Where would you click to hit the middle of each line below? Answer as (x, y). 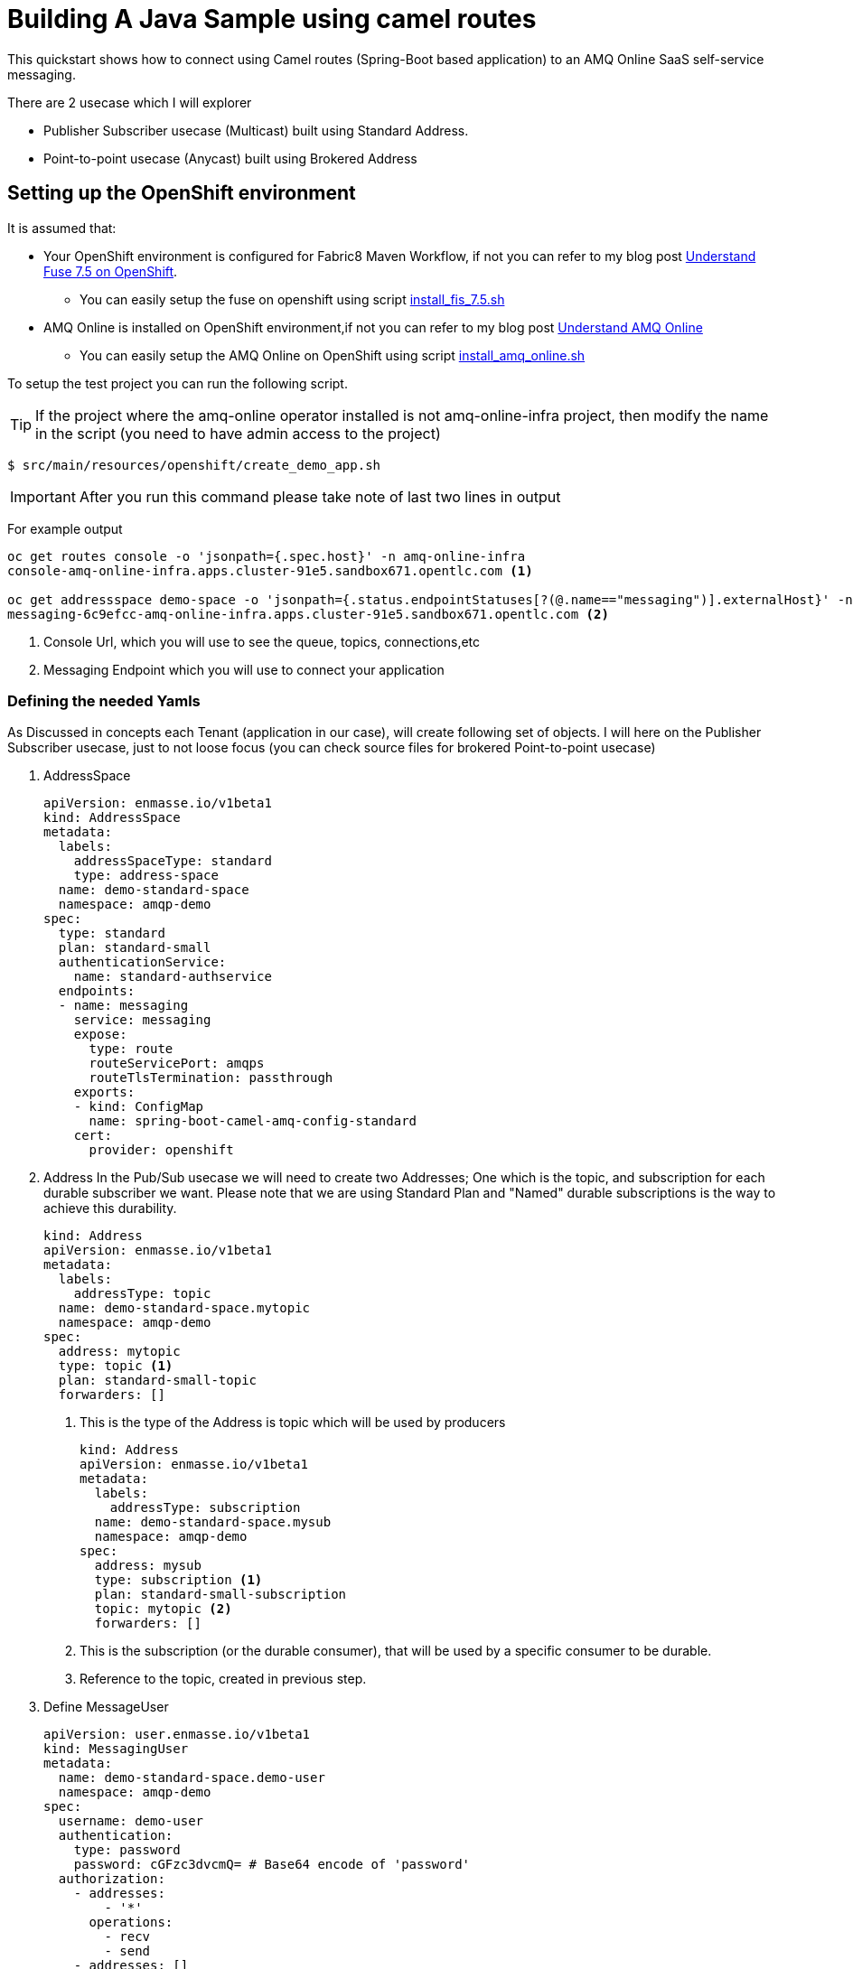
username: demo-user (131, 1821)
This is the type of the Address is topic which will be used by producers (293, 1423)
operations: (131, 1922)
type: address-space (146, 876)
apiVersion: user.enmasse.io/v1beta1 (177, 1735)
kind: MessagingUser (116, 1749)
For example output (65, 528)
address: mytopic (119, 1352)
